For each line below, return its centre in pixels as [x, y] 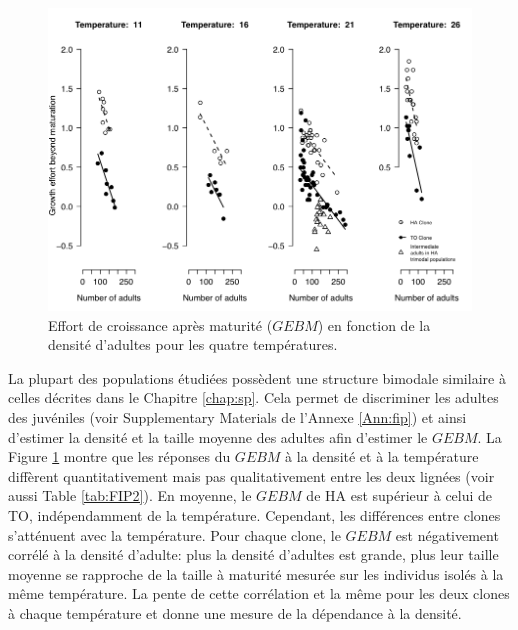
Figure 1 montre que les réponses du [119, 456]
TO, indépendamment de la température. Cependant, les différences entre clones [254, 515]
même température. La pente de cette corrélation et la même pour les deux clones [259, 593]
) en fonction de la [374, 324]
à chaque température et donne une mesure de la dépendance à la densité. [235, 612]
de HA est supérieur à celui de [399, 495]
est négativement [447, 534]
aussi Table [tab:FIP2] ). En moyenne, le [130, 495]
